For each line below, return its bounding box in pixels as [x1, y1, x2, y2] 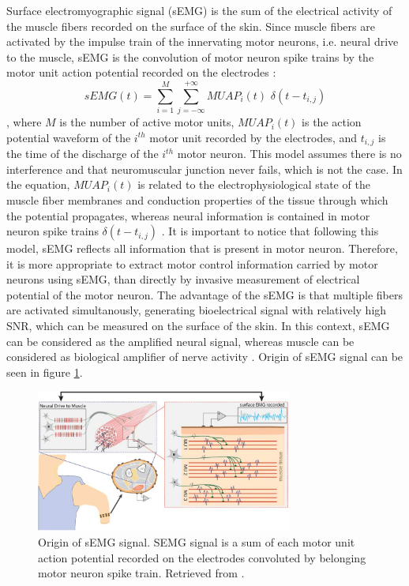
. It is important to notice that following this [161, 223, 379, 239]
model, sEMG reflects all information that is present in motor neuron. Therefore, [6, 240, 398, 257]
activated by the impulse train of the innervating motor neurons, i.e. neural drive [6, 33, 399, 50]
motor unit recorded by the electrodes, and [149, 129, 358, 145]
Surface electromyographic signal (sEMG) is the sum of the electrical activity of [6, 2, 392, 18]
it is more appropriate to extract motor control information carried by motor [6, 255, 378, 272]
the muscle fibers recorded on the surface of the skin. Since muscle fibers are [6, 17, 375, 34]
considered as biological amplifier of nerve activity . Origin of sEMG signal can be [6, 348, 403, 365]
